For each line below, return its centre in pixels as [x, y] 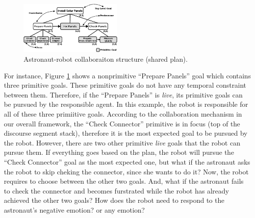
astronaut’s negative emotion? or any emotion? [75, 209]
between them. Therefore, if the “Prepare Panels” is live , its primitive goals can [123, 94]
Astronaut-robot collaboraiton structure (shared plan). [106, 59]
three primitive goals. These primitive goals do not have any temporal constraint [125, 85]
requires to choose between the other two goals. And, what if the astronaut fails [124, 181]
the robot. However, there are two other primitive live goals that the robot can [122, 142]
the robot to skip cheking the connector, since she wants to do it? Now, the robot [126, 171]
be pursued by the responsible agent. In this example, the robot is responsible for [126, 104]
